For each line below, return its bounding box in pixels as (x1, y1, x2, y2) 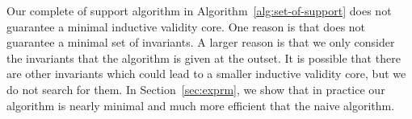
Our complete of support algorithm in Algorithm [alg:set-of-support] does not (6, 2, 392, 18)
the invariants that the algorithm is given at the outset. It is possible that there (6, 49, 401, 66)
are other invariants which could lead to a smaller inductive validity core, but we (6, 65, 406, 82)
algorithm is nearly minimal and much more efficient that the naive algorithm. (6, 96, 395, 113)
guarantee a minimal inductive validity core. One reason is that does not (6, 18, 366, 35)
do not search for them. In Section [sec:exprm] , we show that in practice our (6, 80, 385, 97)
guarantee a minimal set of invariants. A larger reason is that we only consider (6, 34, 395, 51)
